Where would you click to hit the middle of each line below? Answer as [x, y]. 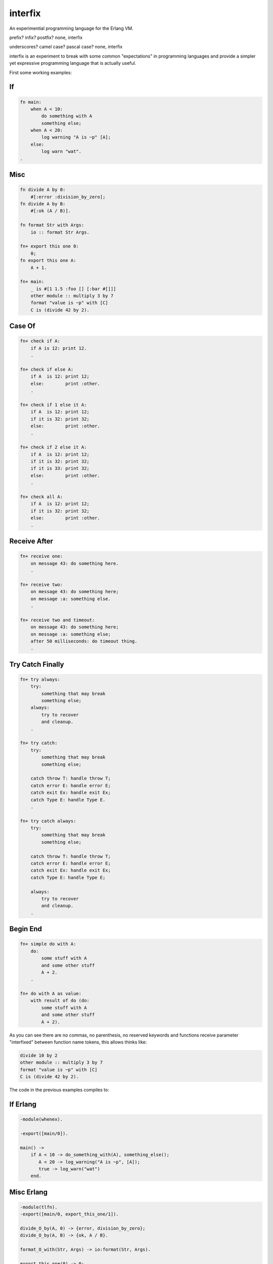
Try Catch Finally [37, 664]
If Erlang [23, 1104]
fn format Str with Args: [52, 225]
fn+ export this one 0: [50, 246]
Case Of [22, 326]
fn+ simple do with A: [48, 944]
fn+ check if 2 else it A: [53, 447]
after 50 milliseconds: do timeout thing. [84, 641]
